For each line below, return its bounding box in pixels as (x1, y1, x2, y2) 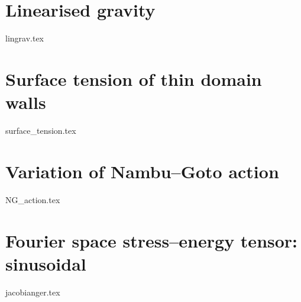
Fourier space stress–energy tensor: (5, 228, 298, 252)
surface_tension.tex (5, 124, 76, 137)
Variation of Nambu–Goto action (5, 159, 279, 183)
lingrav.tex (5, 32, 44, 44)
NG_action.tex (5, 193, 60, 205)
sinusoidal (5, 251, 86, 275)
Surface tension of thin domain (5, 66, 262, 91)
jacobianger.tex (5, 285, 60, 298)
